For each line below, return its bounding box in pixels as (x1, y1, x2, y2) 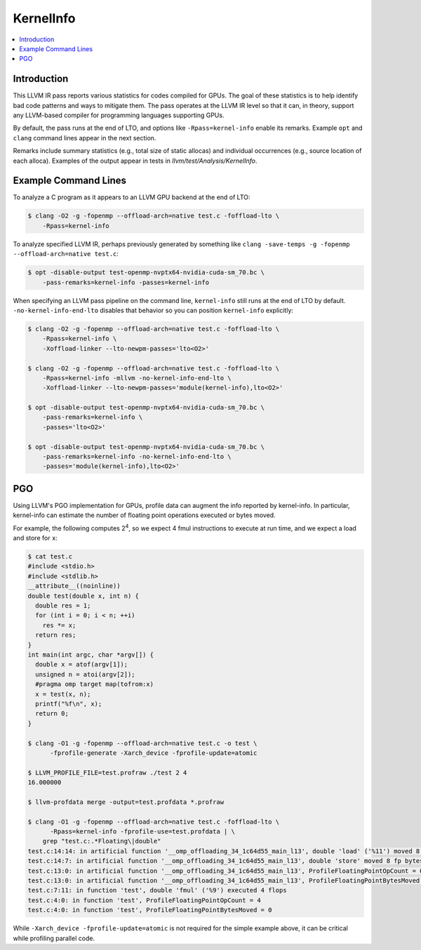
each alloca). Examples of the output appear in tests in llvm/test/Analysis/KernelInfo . (13, 156, 258, 165)
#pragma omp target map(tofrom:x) (35, 681, 154, 688)
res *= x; (42, 621, 76, 629)
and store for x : (13, 534, 58, 542)
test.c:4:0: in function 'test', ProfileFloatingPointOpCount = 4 (27, 896, 261, 904)
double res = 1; (35, 602, 91, 610)
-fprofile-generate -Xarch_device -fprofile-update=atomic (50, 749, 258, 757)
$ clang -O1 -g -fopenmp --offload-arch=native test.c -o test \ (27, 739, 258, 747)
